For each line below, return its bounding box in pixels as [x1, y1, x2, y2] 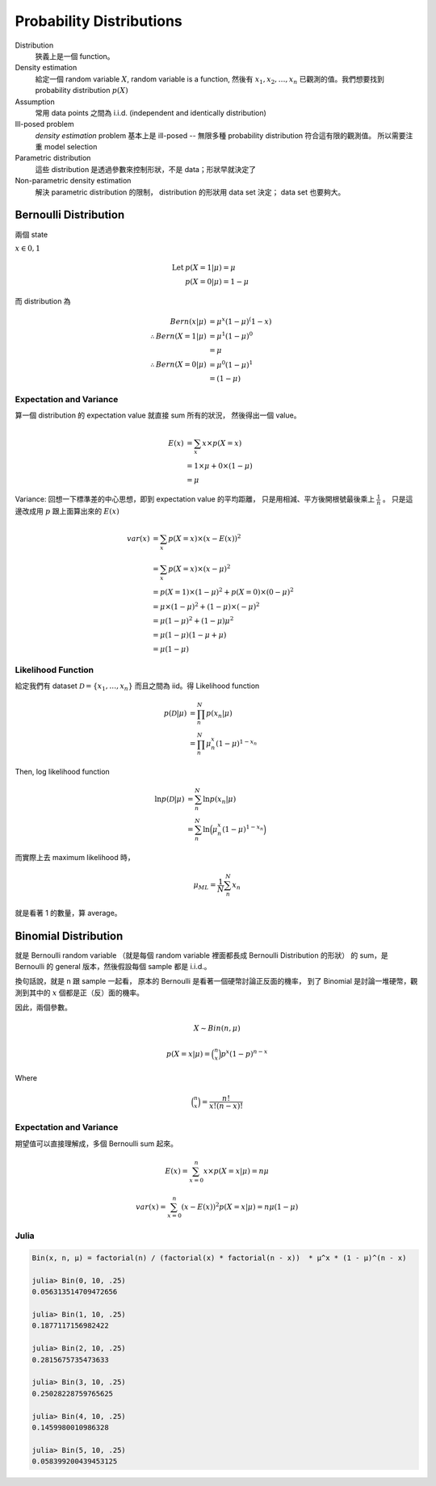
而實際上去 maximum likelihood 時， [15, 852, 135, 862]
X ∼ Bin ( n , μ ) [193, 1024, 241, 1033]
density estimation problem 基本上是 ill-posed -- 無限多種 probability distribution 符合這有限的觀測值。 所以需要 [35, 130, 407, 141]
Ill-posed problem [15, 120, 74, 129]
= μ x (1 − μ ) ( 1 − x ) [209, 316, 272, 326]
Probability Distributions [15, 12, 183, 30]
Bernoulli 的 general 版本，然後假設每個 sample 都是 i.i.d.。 [15, 962, 212, 972]
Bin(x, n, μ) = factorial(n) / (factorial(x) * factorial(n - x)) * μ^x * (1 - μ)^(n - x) [31, 1253, 407, 1263]
